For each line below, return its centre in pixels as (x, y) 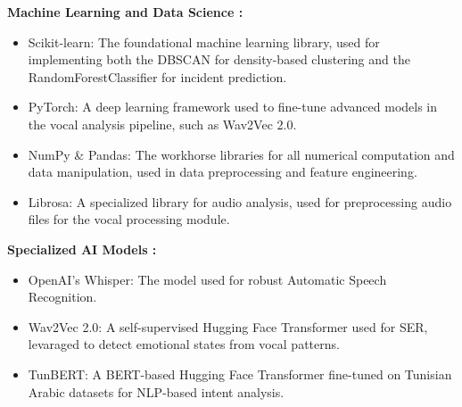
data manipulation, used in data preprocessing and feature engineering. (223, 172)
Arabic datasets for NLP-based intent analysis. (156, 391)
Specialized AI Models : (82, 249)
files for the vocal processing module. (129, 219)
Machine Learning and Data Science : (125, 12)
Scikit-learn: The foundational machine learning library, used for (204, 42)
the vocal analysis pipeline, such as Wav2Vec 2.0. (162, 124)
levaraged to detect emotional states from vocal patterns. (184, 344)
